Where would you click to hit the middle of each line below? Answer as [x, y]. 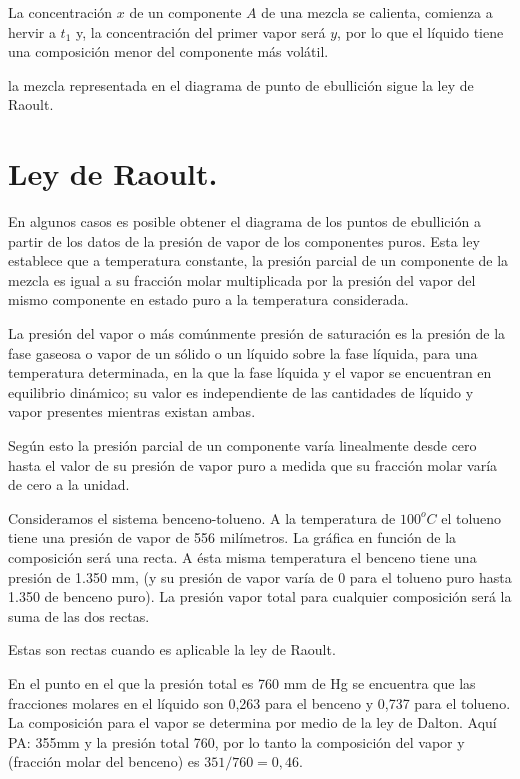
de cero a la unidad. [69, 484]
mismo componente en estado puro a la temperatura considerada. [208, 299]
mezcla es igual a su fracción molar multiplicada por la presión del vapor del [242, 279]
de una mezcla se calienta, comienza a [377, 12]
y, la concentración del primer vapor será [201, 31]
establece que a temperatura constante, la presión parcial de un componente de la [258, 260]
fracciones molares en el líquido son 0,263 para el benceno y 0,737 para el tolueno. [259, 702]
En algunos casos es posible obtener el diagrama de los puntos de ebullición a [244, 221]
